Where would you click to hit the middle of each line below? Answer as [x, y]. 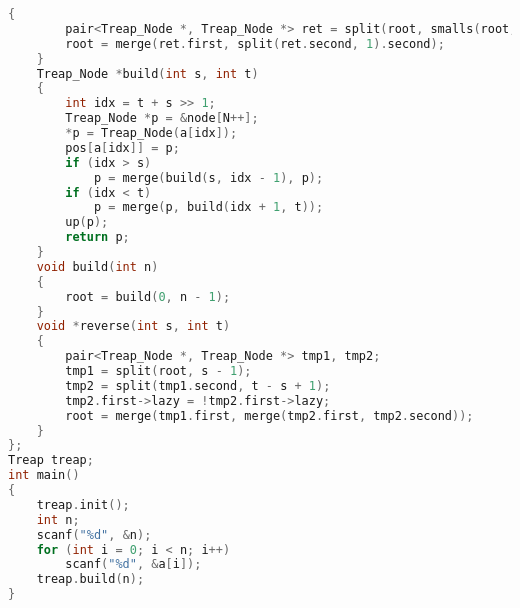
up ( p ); [87, 222]
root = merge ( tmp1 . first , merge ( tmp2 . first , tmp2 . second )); [269, 415]
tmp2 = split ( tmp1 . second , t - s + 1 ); [198, 385]
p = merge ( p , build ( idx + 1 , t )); [208, 207]
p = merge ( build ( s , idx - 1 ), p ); [208, 177]
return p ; [97, 237]
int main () [44, 475]
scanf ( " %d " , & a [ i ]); [133, 564]
